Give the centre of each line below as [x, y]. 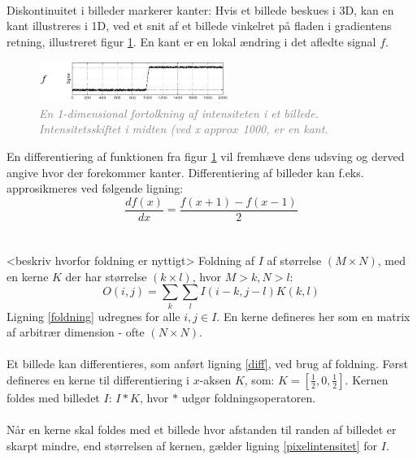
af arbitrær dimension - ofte [76, 332]
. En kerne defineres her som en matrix [313, 316]
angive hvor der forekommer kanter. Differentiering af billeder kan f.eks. [185, 172]
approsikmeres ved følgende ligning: [95, 188]
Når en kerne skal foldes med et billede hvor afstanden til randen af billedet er [202, 430]
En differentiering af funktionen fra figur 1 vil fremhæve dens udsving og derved [206, 156]
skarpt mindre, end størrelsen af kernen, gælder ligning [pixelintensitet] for [192, 445]
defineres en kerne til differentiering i [98, 379]
